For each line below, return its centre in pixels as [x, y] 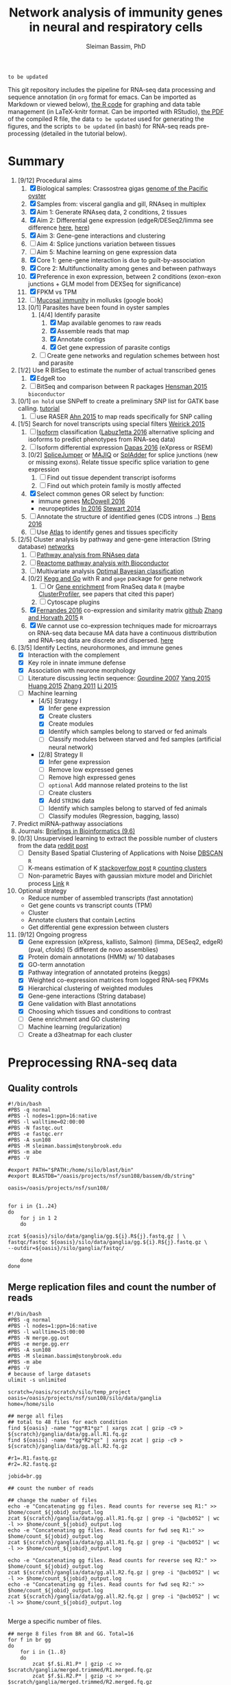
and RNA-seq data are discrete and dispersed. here [101, 640]
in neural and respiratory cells [116, 27]
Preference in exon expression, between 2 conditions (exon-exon [129, 276]
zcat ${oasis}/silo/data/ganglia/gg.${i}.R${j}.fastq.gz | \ [97, 1236]
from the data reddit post [53, 846]
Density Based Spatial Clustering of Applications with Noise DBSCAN [125, 853]
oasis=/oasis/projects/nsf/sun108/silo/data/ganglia [85, 1398]
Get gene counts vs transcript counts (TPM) [90, 906]
